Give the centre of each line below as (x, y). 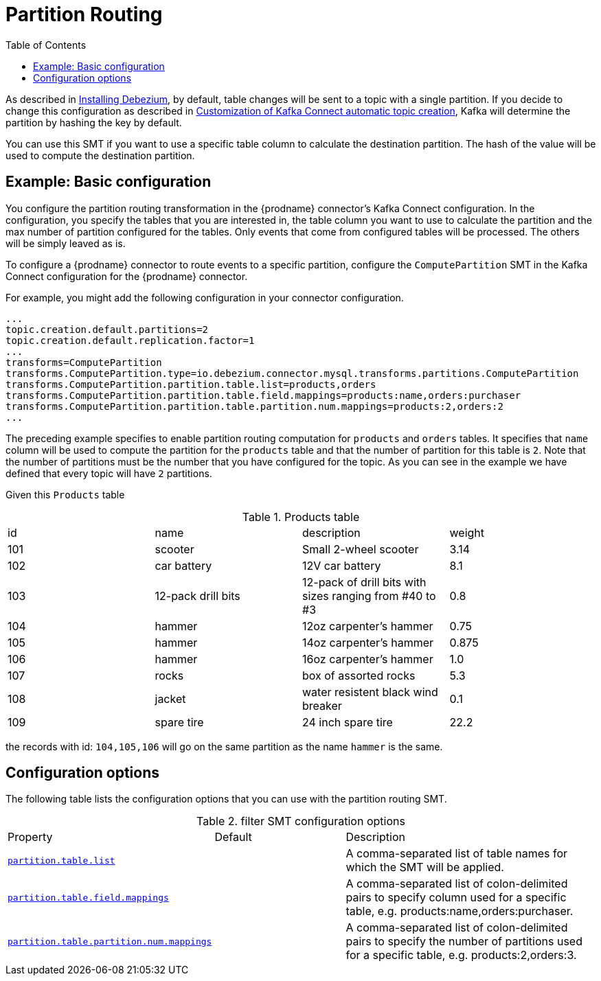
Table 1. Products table (301, 517)
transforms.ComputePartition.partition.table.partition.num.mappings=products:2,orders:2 (254, 406)
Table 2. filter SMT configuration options (301, 821)
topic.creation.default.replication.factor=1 (130, 340)
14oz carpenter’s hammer (368, 642)
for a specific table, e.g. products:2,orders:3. (461, 955)
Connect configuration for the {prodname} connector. (127, 276)
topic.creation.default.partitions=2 (107, 329)
